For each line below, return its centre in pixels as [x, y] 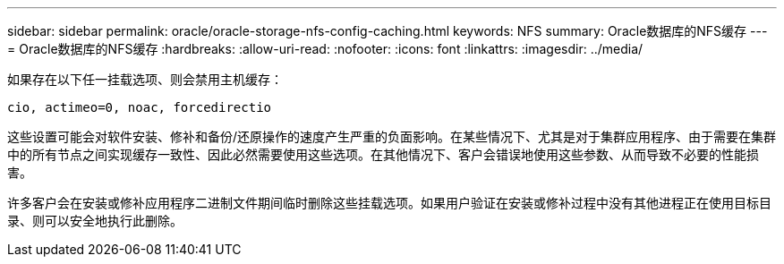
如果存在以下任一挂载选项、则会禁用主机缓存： [145, 79]
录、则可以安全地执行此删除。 [95, 221]
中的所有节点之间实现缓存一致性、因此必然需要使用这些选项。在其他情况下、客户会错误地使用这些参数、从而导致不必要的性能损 [383, 154]
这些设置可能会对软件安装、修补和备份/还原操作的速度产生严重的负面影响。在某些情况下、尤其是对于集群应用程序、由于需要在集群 [392, 136]
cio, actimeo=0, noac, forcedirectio [140, 107]
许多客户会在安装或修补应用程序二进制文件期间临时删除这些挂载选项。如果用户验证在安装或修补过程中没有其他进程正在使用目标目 [389, 203]
